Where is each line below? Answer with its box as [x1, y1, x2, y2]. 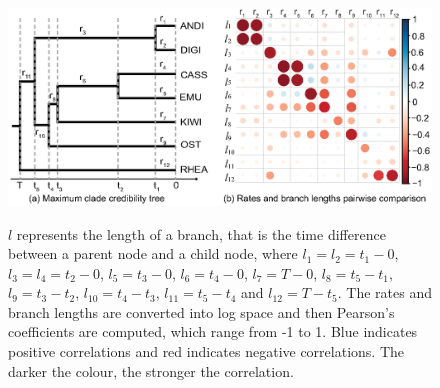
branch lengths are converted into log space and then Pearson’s [8, 301, 395, 322]
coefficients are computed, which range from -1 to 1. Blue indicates [8, 321, 418, 342]
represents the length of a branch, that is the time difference [16, 223, 386, 244]
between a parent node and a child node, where [8, 243, 298, 264]
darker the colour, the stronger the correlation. [8, 360, 294, 381]
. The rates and [337, 282, 432, 303]
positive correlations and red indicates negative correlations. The [8, 341, 405, 362]
